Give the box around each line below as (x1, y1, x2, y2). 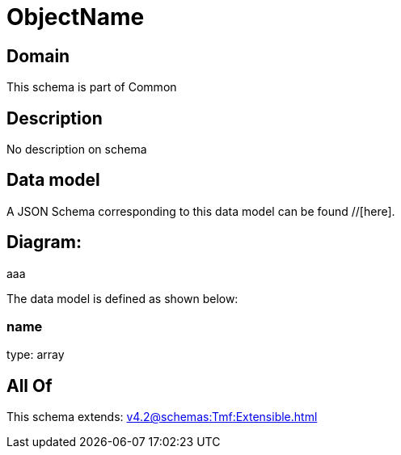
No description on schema (6, 142, 147, 157)
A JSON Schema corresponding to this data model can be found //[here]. (6, 204, 395, 218)
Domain (6, 45, 70, 66)
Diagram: (6, 232, 82, 253)
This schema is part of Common (6, 80, 177, 95)
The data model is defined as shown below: (6, 291, 238, 305)
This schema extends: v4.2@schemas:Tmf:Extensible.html (6, 410, 318, 424)
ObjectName (6, 3, 145, 31)
